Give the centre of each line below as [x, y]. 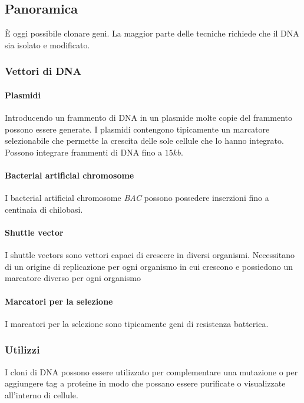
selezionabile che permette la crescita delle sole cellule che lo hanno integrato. [144, 141]
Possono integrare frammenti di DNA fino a [84, 152]
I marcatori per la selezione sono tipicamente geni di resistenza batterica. [137, 323]
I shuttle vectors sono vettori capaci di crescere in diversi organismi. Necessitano [150, 255]
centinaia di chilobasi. [44, 209]
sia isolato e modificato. [47, 44]
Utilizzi [22, 350]
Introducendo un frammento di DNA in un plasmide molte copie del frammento [149, 118]
